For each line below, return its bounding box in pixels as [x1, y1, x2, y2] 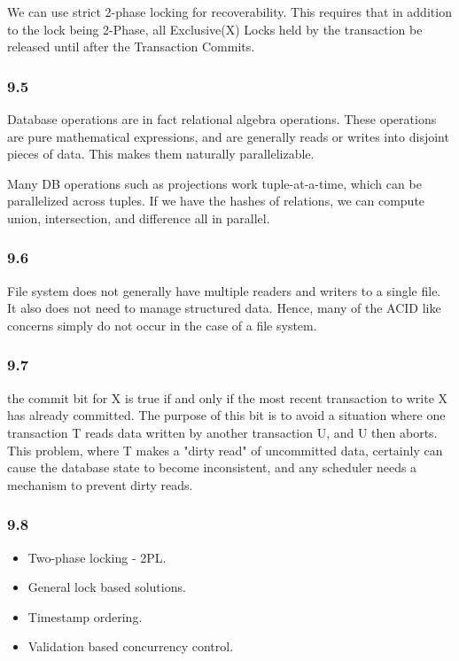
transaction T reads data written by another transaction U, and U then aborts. [7, 423, 438, 441]
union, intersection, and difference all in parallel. [7, 208, 270, 227]
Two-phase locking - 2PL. [27, 548, 167, 566]
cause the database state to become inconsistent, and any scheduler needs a [7, 458, 417, 477]
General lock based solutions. [27, 578, 186, 596]
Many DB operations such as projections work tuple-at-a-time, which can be [7, 174, 422, 192]
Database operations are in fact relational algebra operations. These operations [7, 110, 437, 128]
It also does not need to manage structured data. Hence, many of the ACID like [7, 299, 441, 317]
